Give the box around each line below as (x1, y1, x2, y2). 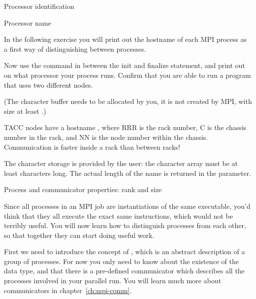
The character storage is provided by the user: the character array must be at (4, 158, 238, 168)
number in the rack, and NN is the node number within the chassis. (4, 132, 208, 142)
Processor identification (4, 1, 74, 11)
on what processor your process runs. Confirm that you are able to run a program (4, 69, 251, 80)
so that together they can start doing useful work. (4, 230, 155, 240)
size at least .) (4, 105, 46, 116)
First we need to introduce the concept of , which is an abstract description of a (4, 246, 245, 257)
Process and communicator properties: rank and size (4, 184, 162, 195)
